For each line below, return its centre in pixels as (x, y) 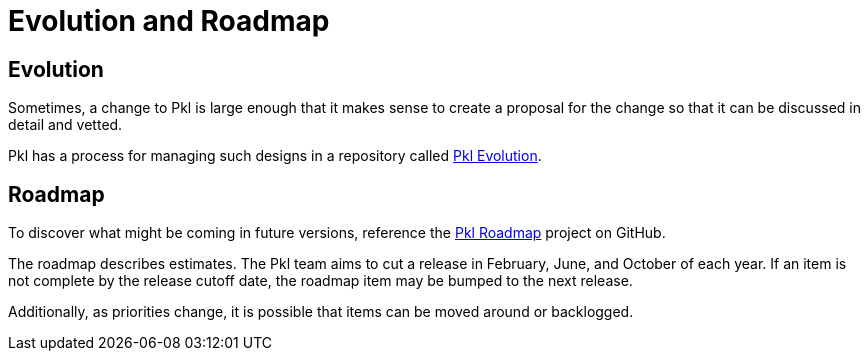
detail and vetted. (65, 125)
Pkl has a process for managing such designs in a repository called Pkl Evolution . (275, 156)
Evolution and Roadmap (169, 21)
